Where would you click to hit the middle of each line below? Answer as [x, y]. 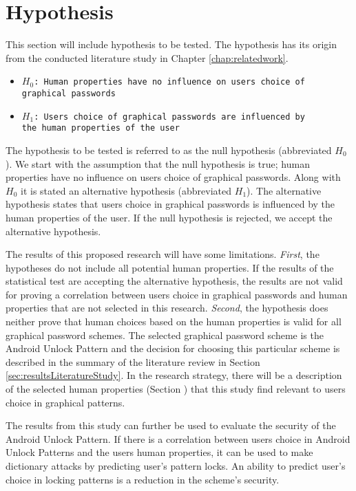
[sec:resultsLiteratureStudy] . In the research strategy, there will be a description [174, 375]
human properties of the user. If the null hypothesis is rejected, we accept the [169, 217]
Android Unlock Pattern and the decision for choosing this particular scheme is [173, 348]
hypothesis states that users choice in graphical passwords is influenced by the [170, 204]
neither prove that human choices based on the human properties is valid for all [174, 321]
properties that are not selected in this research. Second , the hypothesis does [167, 308]
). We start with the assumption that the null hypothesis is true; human [158, 163]
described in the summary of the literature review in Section [133, 361]
